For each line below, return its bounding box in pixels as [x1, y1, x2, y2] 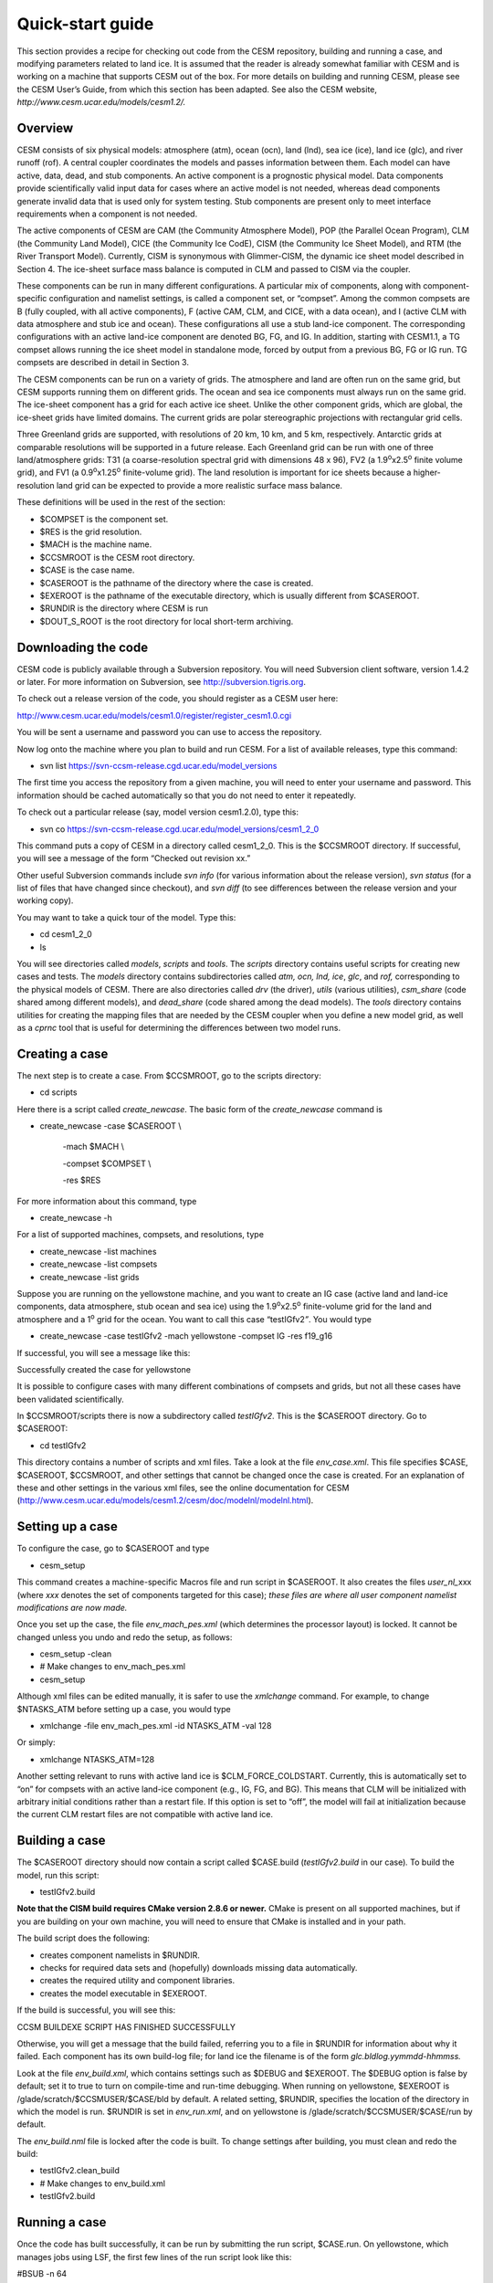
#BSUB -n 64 [16, 2267, 68, 2278]
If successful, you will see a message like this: [16, 1347, 191, 1358]
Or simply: [16, 1737, 56, 1748]
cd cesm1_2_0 [39, 929, 92, 940]
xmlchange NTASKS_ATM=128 [39, 1753, 155, 1764]
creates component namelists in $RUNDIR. [39, 1950, 200, 1961]
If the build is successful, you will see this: [16, 2004, 176, 2015]
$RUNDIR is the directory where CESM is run [39, 603, 209, 614]
